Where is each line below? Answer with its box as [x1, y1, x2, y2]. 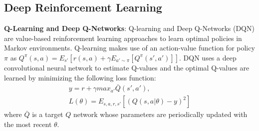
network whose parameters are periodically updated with [73, 109, 248, 119]
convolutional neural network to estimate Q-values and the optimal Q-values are [4, 62, 250, 72]
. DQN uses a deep [179, 52, 237, 62]
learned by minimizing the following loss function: [4, 72, 156, 82]
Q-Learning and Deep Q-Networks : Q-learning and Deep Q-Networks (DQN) [4, 23, 255, 33]
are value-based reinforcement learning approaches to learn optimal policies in [4, 32, 242, 43]
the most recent [4, 119, 52, 129]
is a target [32, 109, 63, 119]
